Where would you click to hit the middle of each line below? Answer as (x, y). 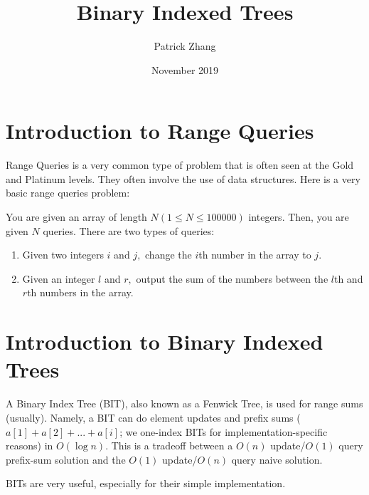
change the (169, 255)
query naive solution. (277, 459)
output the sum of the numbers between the (232, 278)
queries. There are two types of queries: (129, 230)
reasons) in (30, 445)
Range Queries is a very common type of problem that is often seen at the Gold (180, 165)
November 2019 (185, 69)
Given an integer (59, 278)
